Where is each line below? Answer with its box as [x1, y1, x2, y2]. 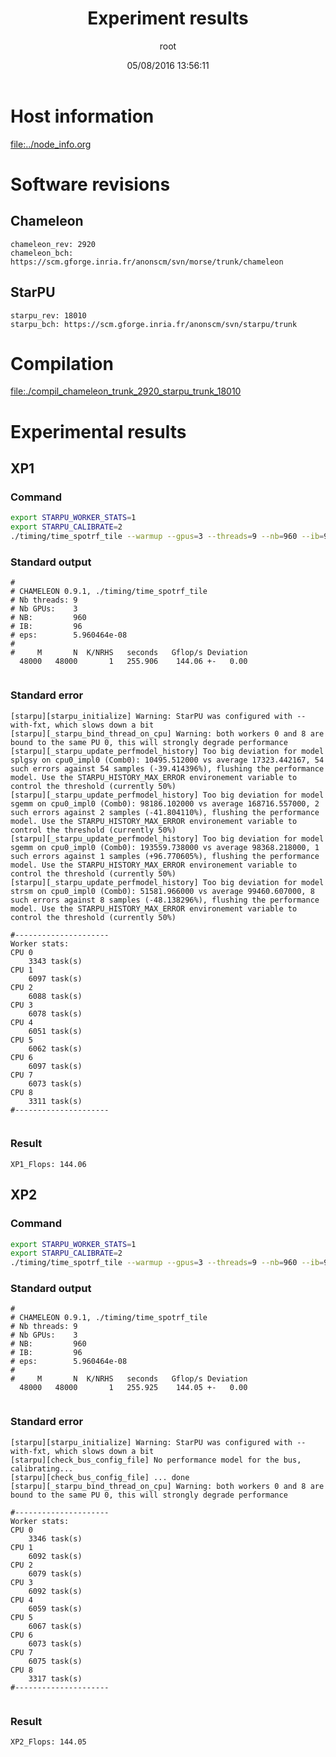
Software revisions [10, 173, 171, 196]
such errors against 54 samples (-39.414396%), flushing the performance [10, 763, 325, 774]
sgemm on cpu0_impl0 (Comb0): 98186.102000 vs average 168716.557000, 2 [10, 798, 320, 809]
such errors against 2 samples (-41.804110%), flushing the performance [10, 807, 320, 817]
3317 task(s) [28, 1673, 83, 1684]
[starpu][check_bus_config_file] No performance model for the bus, [10, 1455, 302, 1465]
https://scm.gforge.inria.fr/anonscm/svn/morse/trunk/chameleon [10, 257, 284, 267]
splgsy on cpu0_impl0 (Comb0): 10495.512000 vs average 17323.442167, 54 [10, 755, 325, 765]
